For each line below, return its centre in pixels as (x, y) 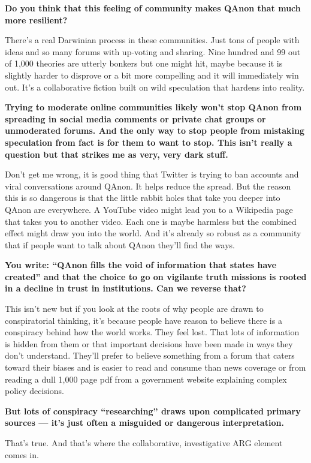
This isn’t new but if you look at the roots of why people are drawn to (134, 309)
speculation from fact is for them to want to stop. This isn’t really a (149, 142)
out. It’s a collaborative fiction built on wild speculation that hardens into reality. (155, 87)
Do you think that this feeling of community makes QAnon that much (153, 8)
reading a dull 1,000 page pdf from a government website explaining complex (146, 379)
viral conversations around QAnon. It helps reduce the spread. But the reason (148, 186)
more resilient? (36, 19)
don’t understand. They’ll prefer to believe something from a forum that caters (150, 355)
